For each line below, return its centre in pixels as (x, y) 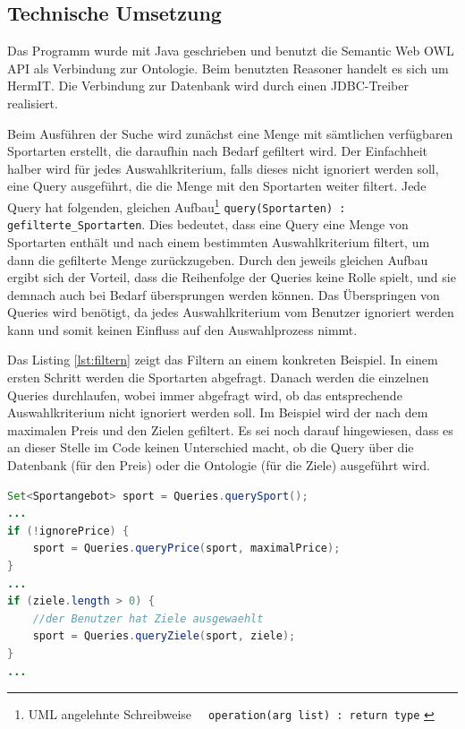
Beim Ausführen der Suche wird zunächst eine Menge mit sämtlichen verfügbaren (230, 133)
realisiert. (33, 103)
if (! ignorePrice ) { (68, 531)
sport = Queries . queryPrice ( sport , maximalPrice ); (186, 549)
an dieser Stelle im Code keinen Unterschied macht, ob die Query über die (211, 447)
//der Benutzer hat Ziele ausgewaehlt (148, 618)
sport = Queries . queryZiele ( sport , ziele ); (164, 636)
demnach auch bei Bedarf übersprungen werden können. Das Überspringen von (224, 294)
